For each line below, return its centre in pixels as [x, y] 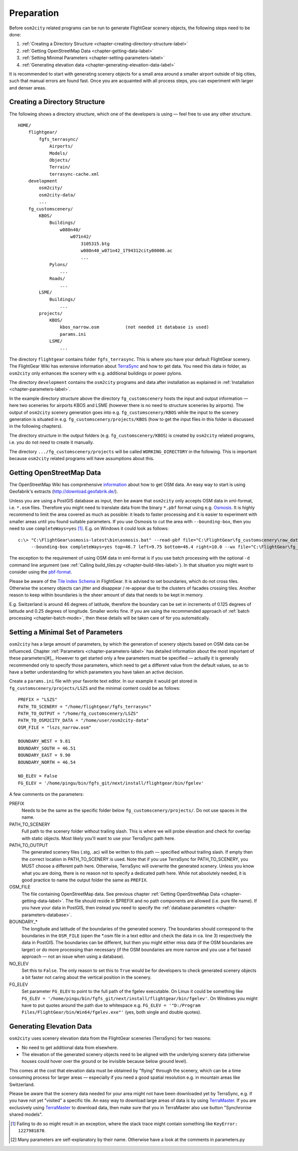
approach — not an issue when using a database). [73, 957]
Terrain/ [60, 167]
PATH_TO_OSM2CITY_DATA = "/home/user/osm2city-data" [83, 720]
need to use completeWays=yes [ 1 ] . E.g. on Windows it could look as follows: [89, 528]
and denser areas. [28, 88]
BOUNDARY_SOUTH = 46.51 [47, 748]
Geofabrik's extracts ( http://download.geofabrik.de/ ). [64, 491]
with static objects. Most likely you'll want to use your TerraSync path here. [99, 838]
